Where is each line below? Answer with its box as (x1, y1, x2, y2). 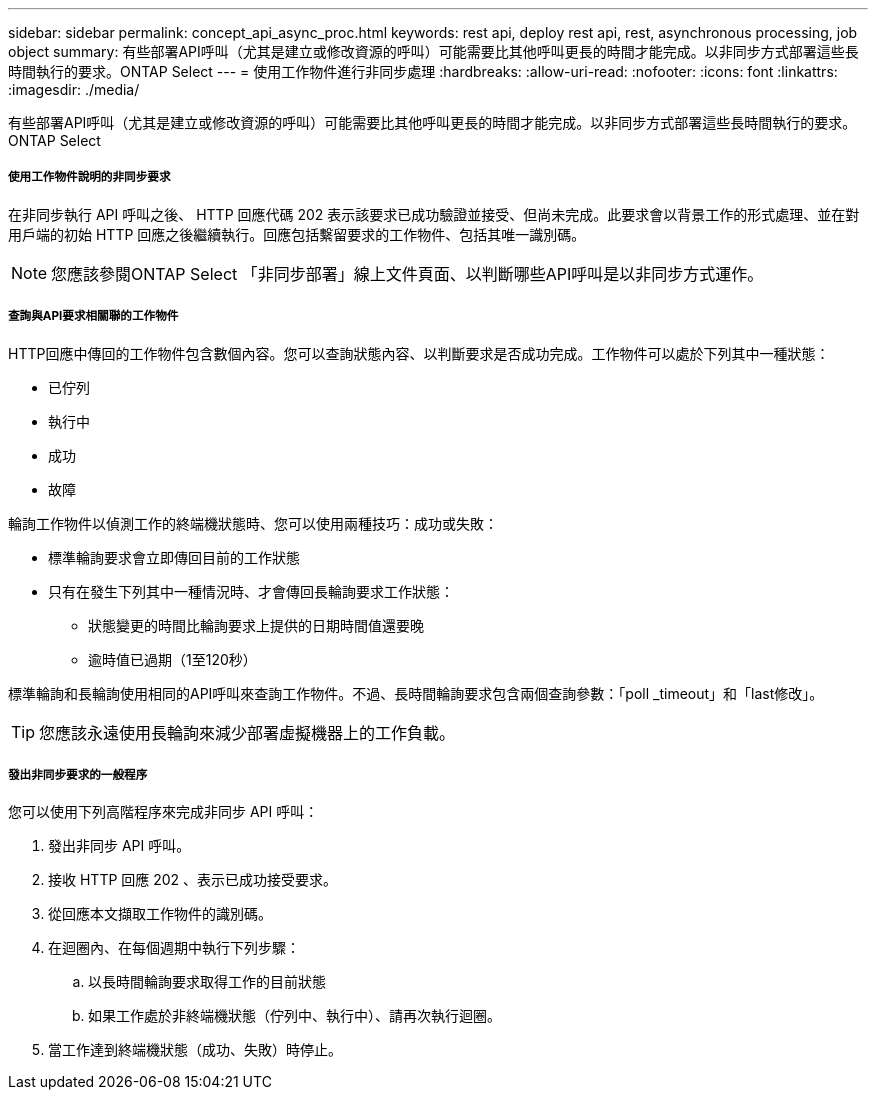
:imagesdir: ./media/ (8, 81, 140, 98)
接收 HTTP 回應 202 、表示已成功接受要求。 (48, 871, 338, 889)
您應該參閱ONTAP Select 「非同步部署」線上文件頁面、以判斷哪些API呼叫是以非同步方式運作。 (51, 263, 764, 284)
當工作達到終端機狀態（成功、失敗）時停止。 (48, 1041, 342, 1059)
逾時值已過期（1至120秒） (88, 650, 257, 668)
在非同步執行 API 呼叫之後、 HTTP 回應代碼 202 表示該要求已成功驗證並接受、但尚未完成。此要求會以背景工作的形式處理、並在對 (8, 205, 860, 223)
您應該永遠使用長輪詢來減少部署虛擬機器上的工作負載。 (39, 722, 456, 743)
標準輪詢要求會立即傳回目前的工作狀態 (48, 548, 300, 566)
